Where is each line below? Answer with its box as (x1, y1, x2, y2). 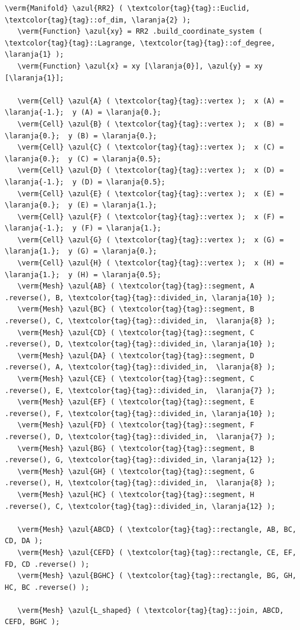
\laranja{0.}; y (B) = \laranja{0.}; (5, 131, 157, 140)
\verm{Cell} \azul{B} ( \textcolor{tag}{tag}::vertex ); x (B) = (17, 119, 284, 128)
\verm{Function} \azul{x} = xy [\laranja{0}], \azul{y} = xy (17, 61, 263, 70)
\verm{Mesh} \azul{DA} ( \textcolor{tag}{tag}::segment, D (17, 351, 255, 360)
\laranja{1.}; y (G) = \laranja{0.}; (5, 247, 157, 256)
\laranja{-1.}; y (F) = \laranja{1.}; (5, 224, 161, 233)
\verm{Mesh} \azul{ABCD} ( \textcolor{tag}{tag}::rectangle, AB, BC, (17, 525, 296, 534)
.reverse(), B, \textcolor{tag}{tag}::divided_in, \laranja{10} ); (5, 293, 276, 302)
